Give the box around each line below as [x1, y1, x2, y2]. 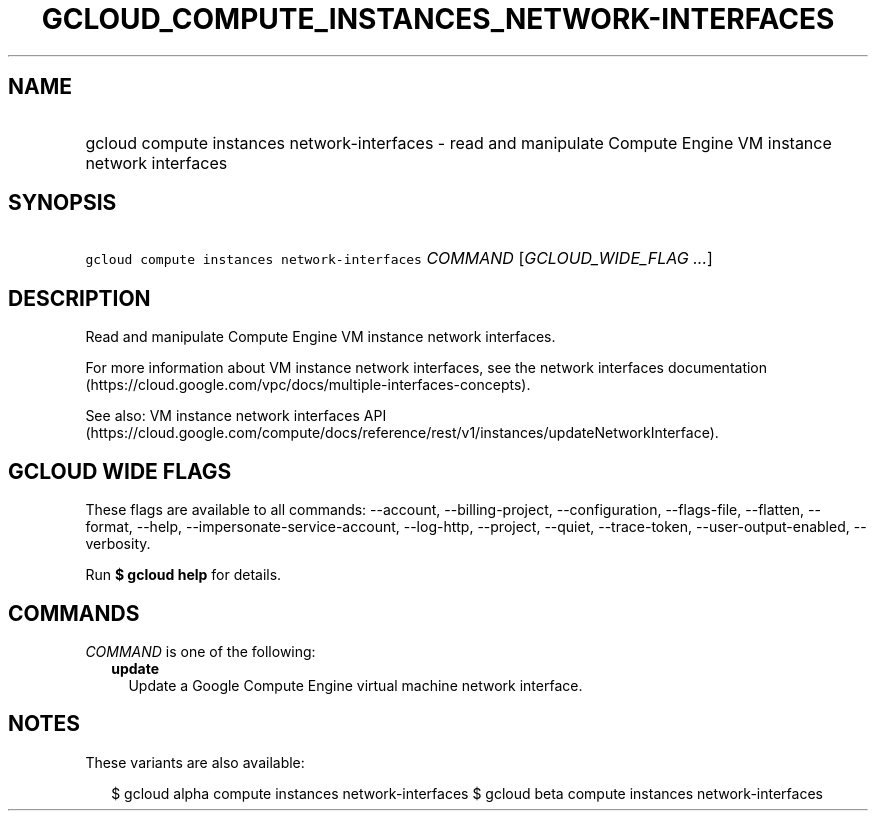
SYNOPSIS [8, 190, 117, 216]
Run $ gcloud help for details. [85, 566, 282, 584]
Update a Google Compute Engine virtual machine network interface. [128, 676, 583, 694]
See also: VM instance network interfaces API [85, 407, 387, 425]
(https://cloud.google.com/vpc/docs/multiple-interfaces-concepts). [85, 376, 531, 394]
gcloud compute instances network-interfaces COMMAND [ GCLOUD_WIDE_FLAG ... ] [85, 248, 713, 269]
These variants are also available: [85, 753, 305, 771]
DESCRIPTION [8, 285, 151, 311]
